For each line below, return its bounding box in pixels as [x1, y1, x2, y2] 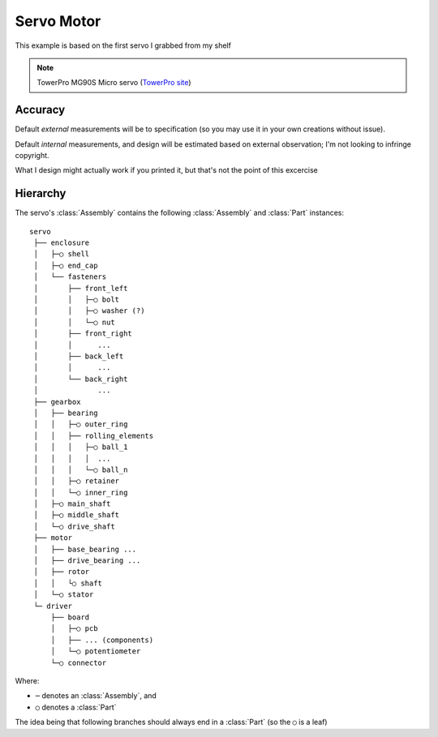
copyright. [15, 151, 49, 161]
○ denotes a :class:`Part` [35, 702, 117, 712]
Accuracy [15, 103, 66, 117]
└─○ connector [50, 658, 107, 667]
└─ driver [33, 601, 73, 611]
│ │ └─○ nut [33, 317, 115, 327]
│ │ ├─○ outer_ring [33, 420, 128, 429]
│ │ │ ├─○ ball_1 [33, 443, 128, 452]
